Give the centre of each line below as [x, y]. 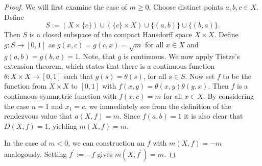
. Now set [200, 76]
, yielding [63, 126]
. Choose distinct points [186, 7]
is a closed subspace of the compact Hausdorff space [111, 34]
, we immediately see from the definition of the [158, 106]
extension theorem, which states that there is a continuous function [110, 66]
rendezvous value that [38, 116]
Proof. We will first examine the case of [66, 7]
